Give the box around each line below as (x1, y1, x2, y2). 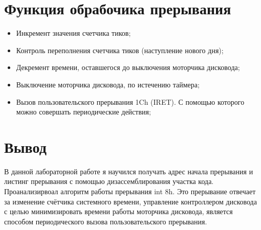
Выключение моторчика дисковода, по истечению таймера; (16, 79, 200, 89)
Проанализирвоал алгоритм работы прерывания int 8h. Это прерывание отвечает (4, 186, 256, 196)
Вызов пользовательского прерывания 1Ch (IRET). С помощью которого (16, 96, 245, 107)
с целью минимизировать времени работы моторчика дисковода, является (4, 206, 233, 217)
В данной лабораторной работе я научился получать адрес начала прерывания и (4, 166, 253, 176)
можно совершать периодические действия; (16, 106, 151, 117)
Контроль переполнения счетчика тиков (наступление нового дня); (16, 44, 224, 55)
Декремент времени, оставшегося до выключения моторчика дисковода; (16, 62, 240, 73)
